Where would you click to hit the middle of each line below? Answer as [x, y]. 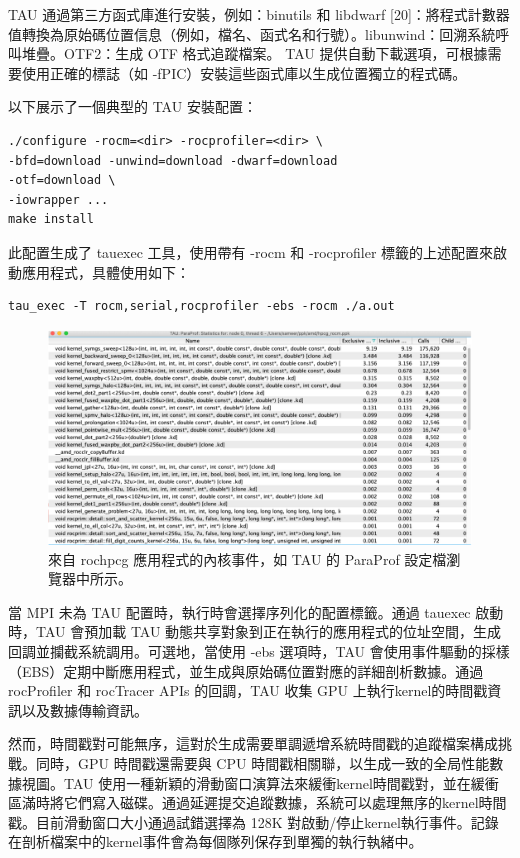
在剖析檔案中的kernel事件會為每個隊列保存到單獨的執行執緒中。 [215, 841]
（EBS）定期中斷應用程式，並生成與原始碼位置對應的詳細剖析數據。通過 [246, 670]
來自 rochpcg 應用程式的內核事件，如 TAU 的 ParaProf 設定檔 [247, 558]
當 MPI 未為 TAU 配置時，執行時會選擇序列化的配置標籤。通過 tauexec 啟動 [256, 611]
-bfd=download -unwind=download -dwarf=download [173, 160]
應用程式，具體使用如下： [105, 271]
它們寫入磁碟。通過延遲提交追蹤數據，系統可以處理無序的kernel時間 [285, 802]
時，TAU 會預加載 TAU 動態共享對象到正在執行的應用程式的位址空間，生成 [255, 631]
